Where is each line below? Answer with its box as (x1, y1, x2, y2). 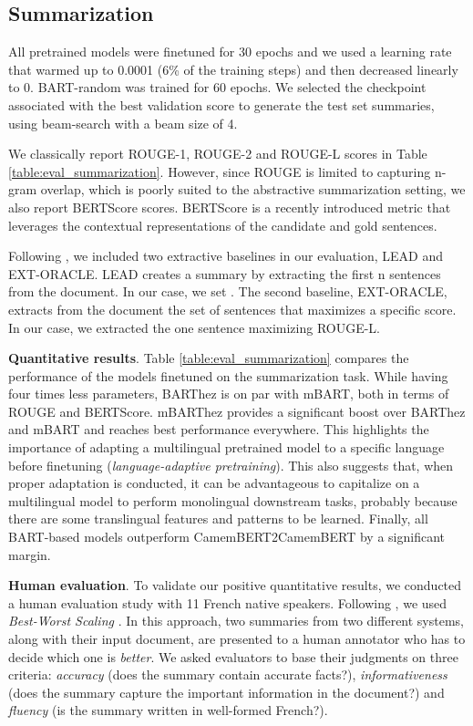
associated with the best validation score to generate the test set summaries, (8, 95, 435, 114)
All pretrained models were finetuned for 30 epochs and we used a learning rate (8, 42, 452, 61)
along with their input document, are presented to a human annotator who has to (8, 629, 466, 648)
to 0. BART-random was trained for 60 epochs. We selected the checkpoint (8, 78, 427, 97)
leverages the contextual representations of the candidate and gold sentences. (8, 215, 437, 234)
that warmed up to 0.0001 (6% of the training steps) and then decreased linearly (8, 59, 458, 78)
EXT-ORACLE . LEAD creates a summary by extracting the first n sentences (8, 264, 441, 283)
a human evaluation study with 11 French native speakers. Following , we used (8, 593, 447, 612)
